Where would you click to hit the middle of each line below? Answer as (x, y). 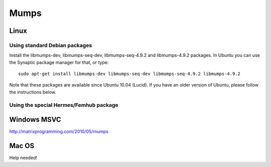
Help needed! (23, 158)
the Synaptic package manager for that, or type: (59, 62)
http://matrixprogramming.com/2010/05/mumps (59, 131)
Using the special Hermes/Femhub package (64, 105)
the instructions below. (33, 92)
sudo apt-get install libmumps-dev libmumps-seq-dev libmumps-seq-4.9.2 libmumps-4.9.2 (129, 74)
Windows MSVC (35, 120)
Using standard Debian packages (51, 45)
